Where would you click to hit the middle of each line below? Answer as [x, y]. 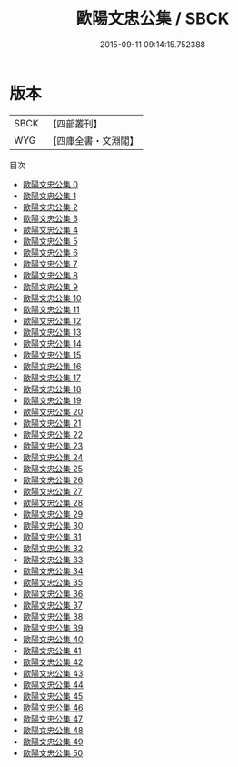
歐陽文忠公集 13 [52, 332]
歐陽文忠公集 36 [53, 593]
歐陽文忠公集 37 [53, 605]
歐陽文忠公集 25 [53, 469]
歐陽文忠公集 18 [52, 389]
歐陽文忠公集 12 [52, 320]
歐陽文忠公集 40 [53, 639]
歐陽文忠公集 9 [50, 287]
